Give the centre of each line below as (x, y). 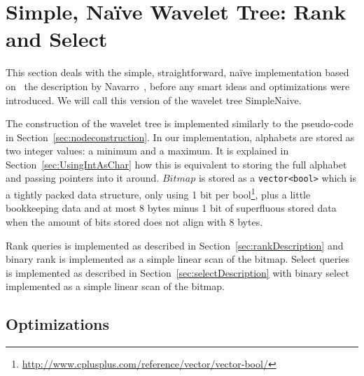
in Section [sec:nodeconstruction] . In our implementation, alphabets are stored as (180, 137)
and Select (57, 39)
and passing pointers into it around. (83, 178)
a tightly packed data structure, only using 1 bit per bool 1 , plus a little (158, 193)
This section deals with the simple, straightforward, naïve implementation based (177, 72)
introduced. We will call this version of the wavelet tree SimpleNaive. (154, 100)
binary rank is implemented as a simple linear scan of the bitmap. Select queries (177, 259)
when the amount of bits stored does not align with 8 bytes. (134, 221)
